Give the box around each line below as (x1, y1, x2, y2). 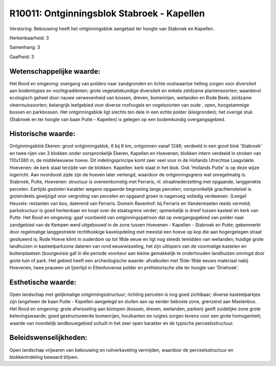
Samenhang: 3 (9, 44, 40, 51)
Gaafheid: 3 (9, 54, 34, 60)
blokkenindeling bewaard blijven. (9, 354, 79, 360)
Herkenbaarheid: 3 (9, 35, 49, 41)
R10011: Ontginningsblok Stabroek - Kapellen (9, 8, 205, 19)
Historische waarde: (9, 129, 76, 138)
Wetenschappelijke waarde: (9, 67, 101, 76)
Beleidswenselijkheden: (9, 333, 88, 342)
